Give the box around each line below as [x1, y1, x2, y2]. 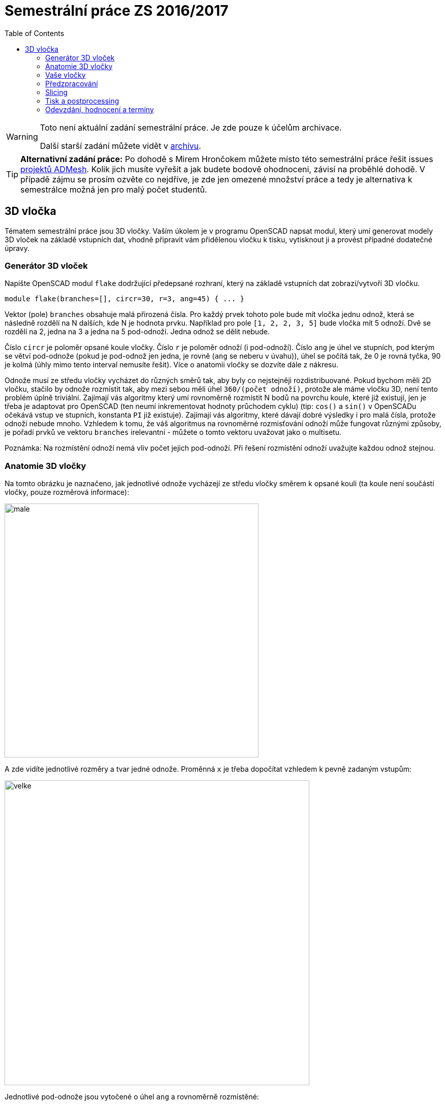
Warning [6, 131, 38, 142]
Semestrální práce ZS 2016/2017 [5, 2, 229, 19]
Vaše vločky [45, 70, 86, 79]
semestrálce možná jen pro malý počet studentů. [20, 184, 207, 195]
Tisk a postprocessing [45, 96, 119, 105]
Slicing [45, 87, 68, 97]
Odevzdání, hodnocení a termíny [45, 105, 154, 114]
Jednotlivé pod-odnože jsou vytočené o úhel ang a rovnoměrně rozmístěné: [5, 1092, 259, 1101]
